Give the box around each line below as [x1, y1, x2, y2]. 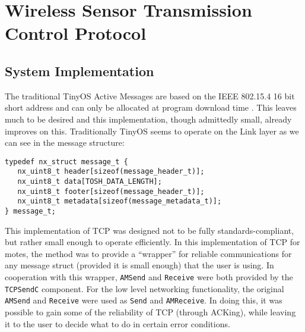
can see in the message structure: [5, 136, 125, 149]
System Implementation [5, 61, 154, 80]
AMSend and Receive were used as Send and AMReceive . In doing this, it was [5, 294, 282, 306]
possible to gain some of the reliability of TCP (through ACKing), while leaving [5, 306, 296, 318]
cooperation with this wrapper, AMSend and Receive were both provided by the [5, 271, 293, 283]
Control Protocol [5, 21, 147, 45]
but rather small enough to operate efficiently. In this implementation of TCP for [5, 236, 300, 248]
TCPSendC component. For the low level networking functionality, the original [5, 282, 284, 295]
